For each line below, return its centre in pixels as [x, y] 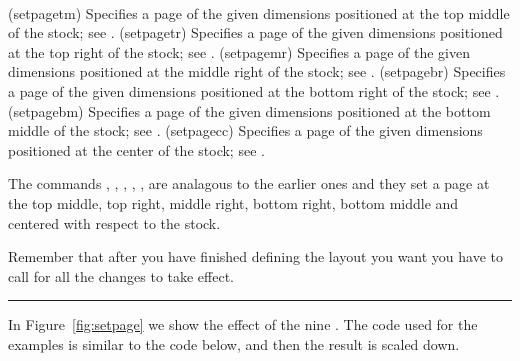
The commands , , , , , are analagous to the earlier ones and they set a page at [249, 183]
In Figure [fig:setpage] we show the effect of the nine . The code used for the [243, 324]
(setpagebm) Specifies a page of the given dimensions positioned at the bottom [249, 110]
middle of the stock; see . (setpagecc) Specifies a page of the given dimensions [245, 130]
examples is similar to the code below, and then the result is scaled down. [234, 343]
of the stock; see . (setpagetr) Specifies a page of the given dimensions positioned [255, 32]
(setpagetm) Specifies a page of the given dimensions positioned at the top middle [259, 12]
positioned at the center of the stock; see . [136, 149]
